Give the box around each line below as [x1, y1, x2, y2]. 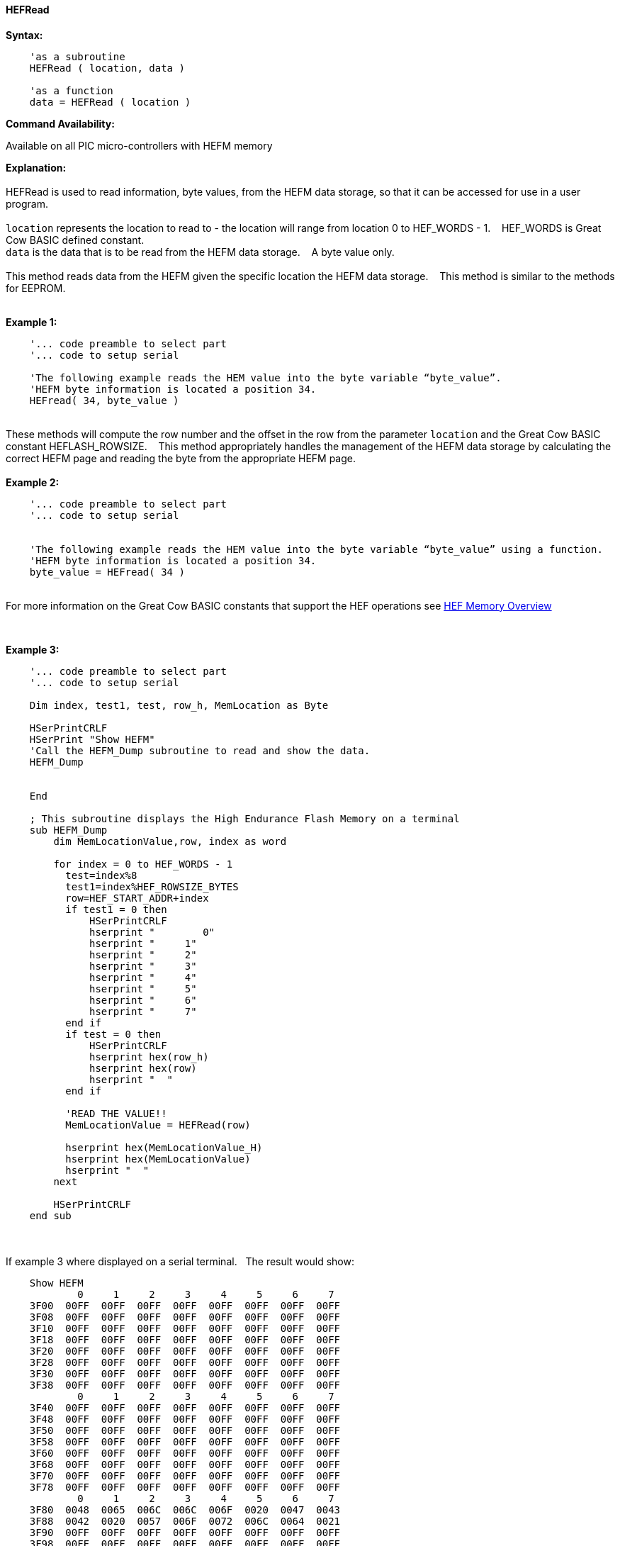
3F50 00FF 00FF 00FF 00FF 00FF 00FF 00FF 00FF [29, 1424, 341, 1436]
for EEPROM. [6, 281, 66, 294]
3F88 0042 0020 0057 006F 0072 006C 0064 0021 [29, 1515, 341, 1527]
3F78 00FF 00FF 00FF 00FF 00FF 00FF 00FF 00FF [29, 1481, 341, 1493]
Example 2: [6, 476, 60, 488]
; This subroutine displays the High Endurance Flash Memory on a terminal [29, 812, 460, 824]
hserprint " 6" [89, 994, 197, 1006]
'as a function [29, 84, 113, 96]
